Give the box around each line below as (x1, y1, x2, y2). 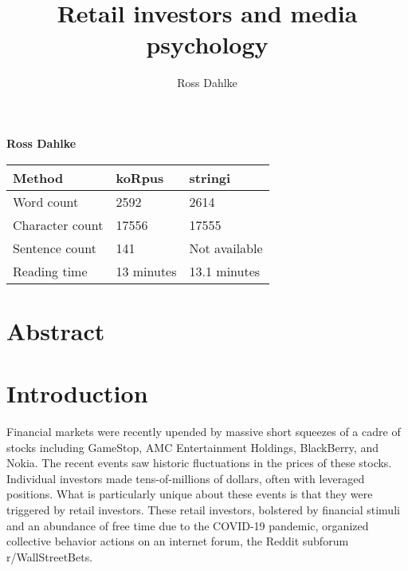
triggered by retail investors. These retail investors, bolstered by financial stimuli (6, 501, 400, 517)
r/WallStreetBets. (6, 548, 93, 565)
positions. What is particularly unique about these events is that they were (6, 486, 373, 502)
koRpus (116, 168, 164, 187)
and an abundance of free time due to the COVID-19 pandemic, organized (6, 517, 369, 533)
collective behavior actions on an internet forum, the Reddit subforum (6, 533, 349, 549)
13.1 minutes (189, 261, 261, 280)
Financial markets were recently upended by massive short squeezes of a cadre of (6, 423, 401, 439)
